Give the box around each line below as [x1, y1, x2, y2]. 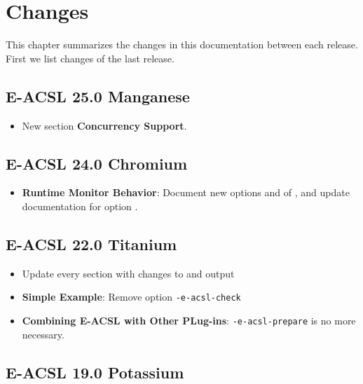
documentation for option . [22, 198, 138, 213]
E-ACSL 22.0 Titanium [6, 233, 177, 254]
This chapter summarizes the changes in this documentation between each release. [6, 37, 358, 52]
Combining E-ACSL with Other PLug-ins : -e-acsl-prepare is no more [22, 313, 356, 327]
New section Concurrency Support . [22, 118, 187, 132]
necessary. [22, 327, 64, 341]
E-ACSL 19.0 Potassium [6, 361, 184, 383]
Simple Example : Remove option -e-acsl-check [22, 289, 241, 304]
